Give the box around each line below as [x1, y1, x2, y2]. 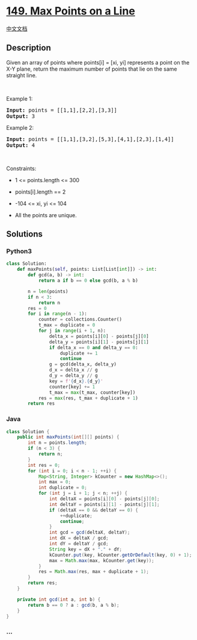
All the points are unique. [14, 211, 77, 218]
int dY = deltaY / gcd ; [49, 541, 109, 547]
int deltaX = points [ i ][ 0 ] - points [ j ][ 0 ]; [49, 496, 160, 502]
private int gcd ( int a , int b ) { [17, 596, 101, 603]
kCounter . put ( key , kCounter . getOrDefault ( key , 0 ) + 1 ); [49, 552, 192, 558]
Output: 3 [6, 113, 35, 119]
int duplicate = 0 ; [38, 484, 87, 491]
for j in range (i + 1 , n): [38, 328, 106, 334]
